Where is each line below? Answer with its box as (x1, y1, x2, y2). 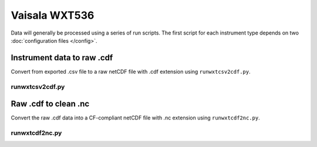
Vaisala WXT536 (11, 9, 95, 22)
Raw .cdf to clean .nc (11, 99, 90, 109)
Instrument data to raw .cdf (11, 53, 113, 63)
